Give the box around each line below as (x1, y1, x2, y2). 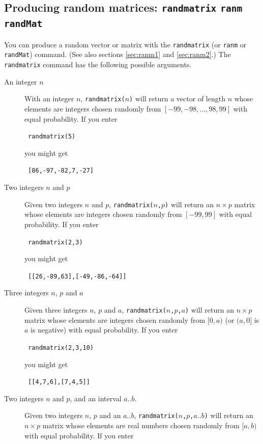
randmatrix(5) (28, 133, 76, 141)
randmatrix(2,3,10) (28, 344, 94, 351)
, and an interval (70, 393, 122, 403)
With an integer (24, 93, 74, 104)
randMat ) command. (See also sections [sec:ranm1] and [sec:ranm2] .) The (4, 49, 231, 60)
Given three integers (24, 304, 87, 315)
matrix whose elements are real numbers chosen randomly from (42, 420, 240, 430)
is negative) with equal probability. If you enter (31, 324, 178, 335)
